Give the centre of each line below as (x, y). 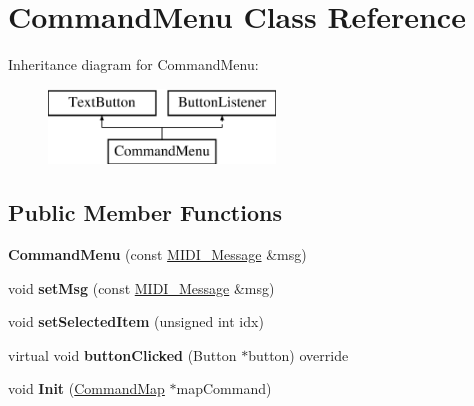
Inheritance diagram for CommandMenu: (133, 64)
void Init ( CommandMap (86, 388)
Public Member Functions (145, 212)
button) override (298, 354)
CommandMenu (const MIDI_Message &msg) (157, 254)
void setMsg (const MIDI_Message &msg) (141, 287)
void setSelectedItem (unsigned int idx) (136, 321)
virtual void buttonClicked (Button (122, 354)
